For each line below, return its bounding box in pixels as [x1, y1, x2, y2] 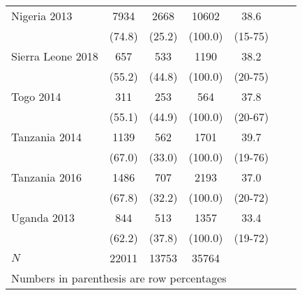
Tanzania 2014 [11, 129, 82, 145]
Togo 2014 [11, 88, 61, 104]
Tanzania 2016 [11, 169, 82, 185]
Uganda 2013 [11, 209, 75, 225]
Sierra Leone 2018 [11, 48, 98, 64]
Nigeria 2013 [11, 8, 73, 24]
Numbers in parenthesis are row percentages [11, 270, 227, 286]
